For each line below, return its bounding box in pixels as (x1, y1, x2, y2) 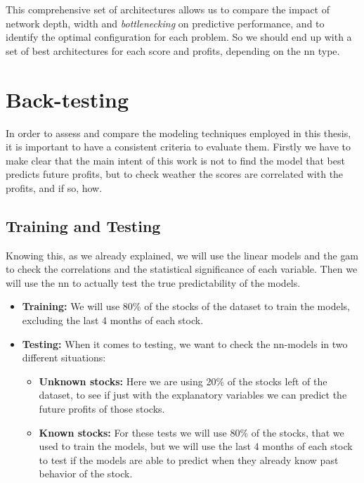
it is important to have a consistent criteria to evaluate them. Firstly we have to (6, 139, 351, 154)
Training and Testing (6, 214, 161, 236)
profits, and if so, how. (6, 180, 103, 195)
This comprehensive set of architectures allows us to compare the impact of (6, 2, 330, 16)
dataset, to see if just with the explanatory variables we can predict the (39, 387, 347, 402)
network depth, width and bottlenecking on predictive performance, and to (6, 15, 325, 30)
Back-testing (6, 84, 129, 113)
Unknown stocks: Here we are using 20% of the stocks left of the (39, 373, 327, 388)
